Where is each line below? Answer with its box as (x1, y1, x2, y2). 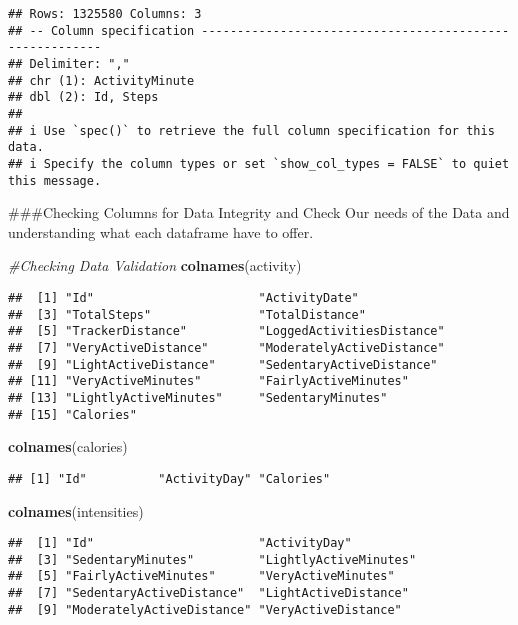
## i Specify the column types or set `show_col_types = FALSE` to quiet (8, 156, 510, 171)
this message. (8, 173, 102, 188)
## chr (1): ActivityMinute (8, 73, 195, 88)
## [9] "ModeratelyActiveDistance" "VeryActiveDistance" (8, 602, 402, 617)
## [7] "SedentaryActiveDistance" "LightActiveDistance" (8, 586, 409, 601)
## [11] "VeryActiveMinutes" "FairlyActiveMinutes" (8, 374, 409, 389)
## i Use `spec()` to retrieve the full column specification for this (8, 123, 495, 138)
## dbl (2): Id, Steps (8, 90, 159, 105)
